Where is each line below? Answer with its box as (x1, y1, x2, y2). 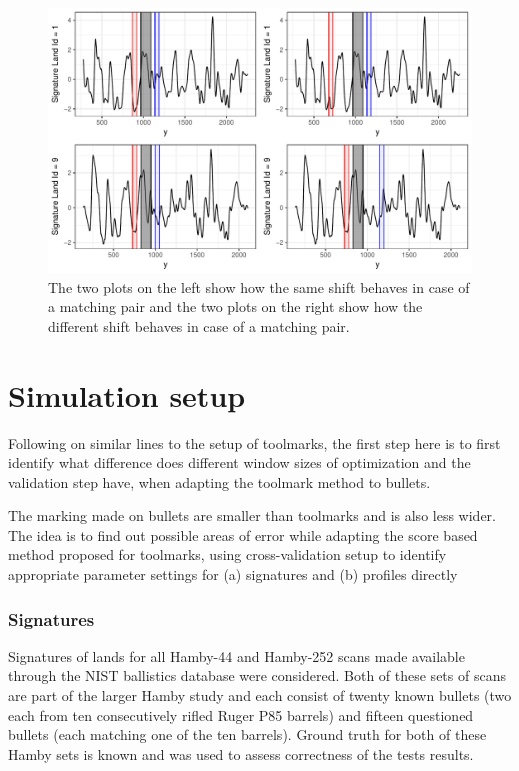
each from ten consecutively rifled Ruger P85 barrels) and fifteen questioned (8, 704, 474, 725)
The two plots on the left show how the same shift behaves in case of (48, 276, 470, 297)
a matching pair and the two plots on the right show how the (48, 296, 423, 317)
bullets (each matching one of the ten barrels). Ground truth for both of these (8, 724, 487, 745)
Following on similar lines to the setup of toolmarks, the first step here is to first (8, 432, 501, 453)
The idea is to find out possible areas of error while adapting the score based (8, 524, 478, 545)
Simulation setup (8, 374, 246, 415)
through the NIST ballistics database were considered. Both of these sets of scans (8, 665, 506, 686)
